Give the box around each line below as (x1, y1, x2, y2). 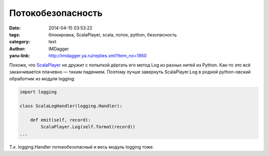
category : (9, 39, 30, 45)
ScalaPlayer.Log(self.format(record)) (40, 124, 135, 130)
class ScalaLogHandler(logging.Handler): (19, 103, 123, 109)
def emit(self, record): (30, 117, 91, 123)
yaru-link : (9, 53, 30, 59)
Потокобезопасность (9, 7, 103, 18)
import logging (19, 89, 57, 95)
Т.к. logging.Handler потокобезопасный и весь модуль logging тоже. (9, 144, 154, 150)
